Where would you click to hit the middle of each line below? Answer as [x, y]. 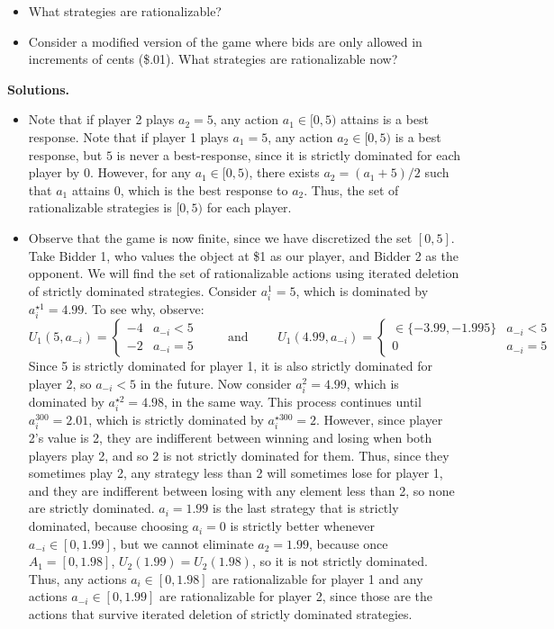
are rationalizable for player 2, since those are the [296, 596]
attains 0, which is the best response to [180, 189]
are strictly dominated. [91, 508]
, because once [348, 543]
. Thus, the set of [351, 189]
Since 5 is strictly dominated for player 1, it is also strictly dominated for [230, 366]
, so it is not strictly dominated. [340, 561]
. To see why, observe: [144, 308]
